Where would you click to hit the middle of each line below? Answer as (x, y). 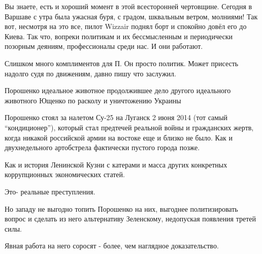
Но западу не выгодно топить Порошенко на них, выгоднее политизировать (121, 208)
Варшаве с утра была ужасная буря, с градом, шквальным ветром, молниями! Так (131, 16)
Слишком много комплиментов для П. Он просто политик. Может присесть (122, 63)
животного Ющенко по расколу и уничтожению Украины (93, 100)
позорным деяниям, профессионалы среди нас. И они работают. (104, 46)
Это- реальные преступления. (50, 191)
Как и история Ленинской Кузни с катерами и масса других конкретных (116, 164)
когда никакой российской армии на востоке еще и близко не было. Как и (119, 137)
